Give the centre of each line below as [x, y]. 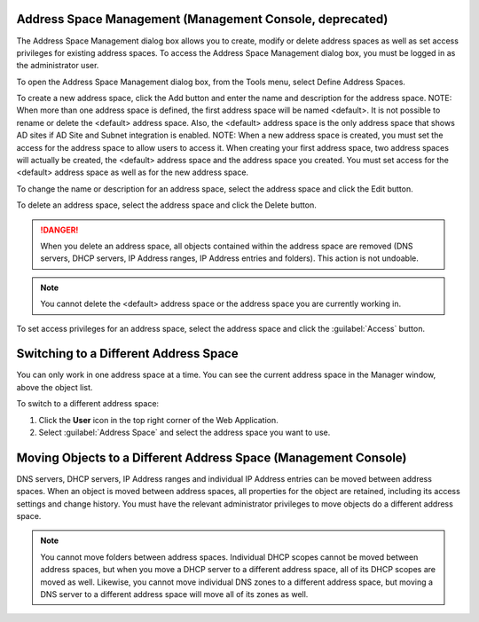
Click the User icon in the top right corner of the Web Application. [158, 420]
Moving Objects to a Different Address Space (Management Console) [212, 457]
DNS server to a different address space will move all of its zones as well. [174, 594]
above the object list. [55, 387]
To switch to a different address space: [88, 404]
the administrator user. [58, 66]
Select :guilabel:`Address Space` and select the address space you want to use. [185, 433]
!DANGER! [59, 230]
